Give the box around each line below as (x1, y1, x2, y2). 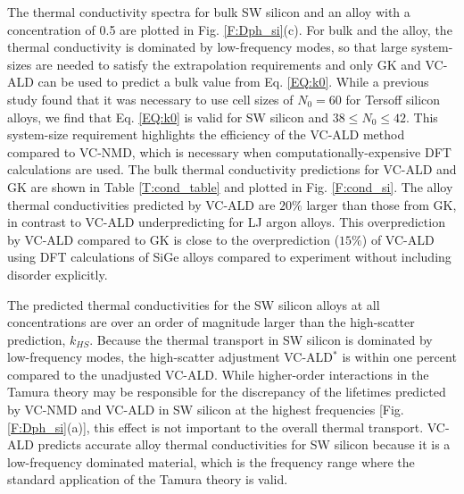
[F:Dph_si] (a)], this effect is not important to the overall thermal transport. (7, 417, 424, 436)
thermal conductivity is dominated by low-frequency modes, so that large (7, 38, 408, 56)
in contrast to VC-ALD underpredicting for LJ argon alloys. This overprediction (7, 213, 445, 231)
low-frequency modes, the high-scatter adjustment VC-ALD (7, 347, 334, 366)
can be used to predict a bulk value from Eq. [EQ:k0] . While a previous (37, 72, 429, 91)
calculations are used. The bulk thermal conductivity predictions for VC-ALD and (7, 160, 457, 179)
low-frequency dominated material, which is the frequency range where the (7, 452, 415, 471)
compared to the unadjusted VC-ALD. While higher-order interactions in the (7, 364, 429, 383)
